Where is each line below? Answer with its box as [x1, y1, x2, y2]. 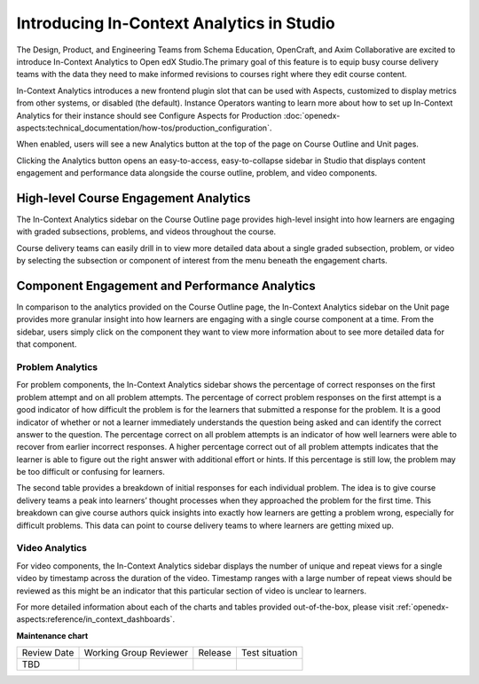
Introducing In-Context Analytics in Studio [16, 13, 336, 33]
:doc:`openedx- [283, 110, 341, 121]
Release [198, 647, 232, 659]
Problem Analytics [16, 360, 98, 373]
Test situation [240, 647, 298, 659]
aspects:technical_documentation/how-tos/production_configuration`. [16, 122, 272, 133]
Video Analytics [16, 542, 88, 554]
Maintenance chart [16, 630, 89, 641]
